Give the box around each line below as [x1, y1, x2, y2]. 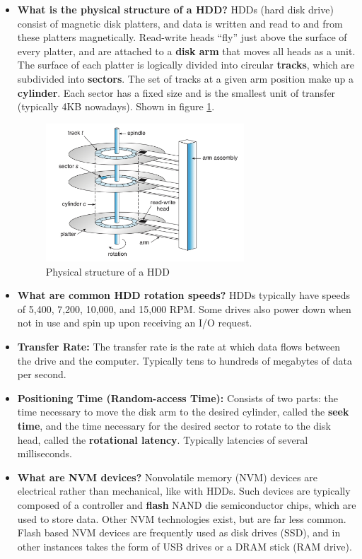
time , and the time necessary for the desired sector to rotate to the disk [17, 418, 331, 433]
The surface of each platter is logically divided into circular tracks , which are [17, 57, 355, 72]
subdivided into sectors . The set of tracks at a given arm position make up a [17, 71, 354, 86]
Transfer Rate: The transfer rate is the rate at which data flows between [17, 339, 340, 354]
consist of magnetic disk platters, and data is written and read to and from [17, 16, 343, 30]
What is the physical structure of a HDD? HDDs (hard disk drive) [17, 2, 334, 16]
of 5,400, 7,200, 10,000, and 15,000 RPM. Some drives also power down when [17, 301, 351, 316]
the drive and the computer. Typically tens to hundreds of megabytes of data [17, 353, 353, 367]
